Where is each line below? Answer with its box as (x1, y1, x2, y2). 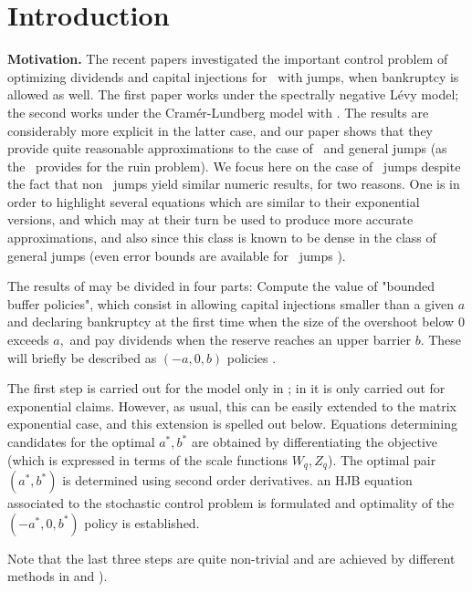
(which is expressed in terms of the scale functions (7, 450, 288, 469)
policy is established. (84, 513, 200, 532)
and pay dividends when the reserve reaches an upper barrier (69, 330, 411, 349)
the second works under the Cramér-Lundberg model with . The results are (7, 102, 429, 121)
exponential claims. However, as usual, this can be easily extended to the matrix (7, 396, 456, 415)
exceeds (7, 330, 49, 349)
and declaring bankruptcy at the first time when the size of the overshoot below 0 (7, 312, 465, 331)
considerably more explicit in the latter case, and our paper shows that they (7, 120, 434, 140)
